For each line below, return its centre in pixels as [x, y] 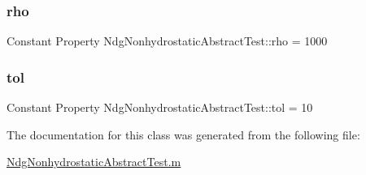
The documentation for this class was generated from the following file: [183, 134]
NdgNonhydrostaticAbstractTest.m [94, 162]
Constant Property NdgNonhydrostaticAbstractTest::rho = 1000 [167, 41]
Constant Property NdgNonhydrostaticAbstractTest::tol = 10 [160, 107]
